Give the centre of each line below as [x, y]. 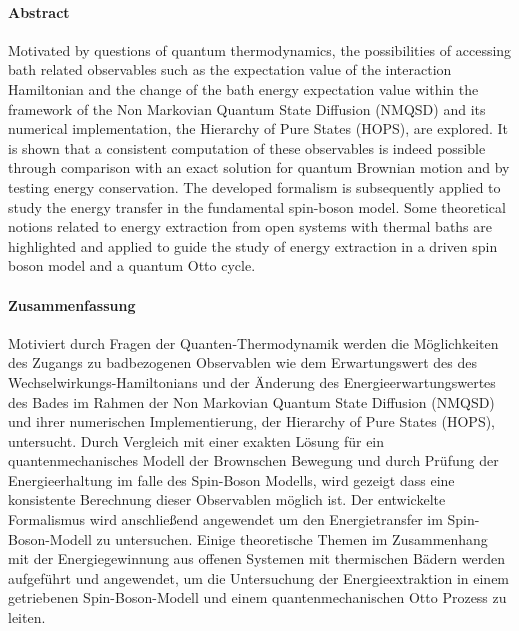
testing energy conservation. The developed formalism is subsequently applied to [254, 186]
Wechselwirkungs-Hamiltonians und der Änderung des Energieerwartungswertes [252, 381]
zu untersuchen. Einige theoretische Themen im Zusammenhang [292, 538]
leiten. [27, 617]
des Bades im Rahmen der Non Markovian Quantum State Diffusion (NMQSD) [251, 401]
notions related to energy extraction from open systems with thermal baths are [250, 226]
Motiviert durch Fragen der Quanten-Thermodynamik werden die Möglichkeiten [253, 342]
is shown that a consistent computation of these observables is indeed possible [247, 147]
